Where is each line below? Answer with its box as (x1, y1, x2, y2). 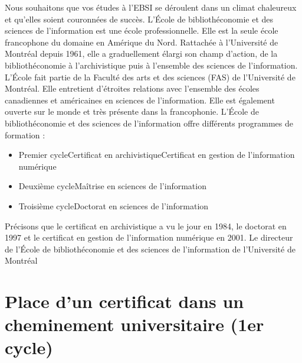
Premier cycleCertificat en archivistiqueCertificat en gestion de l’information (18, 148, 295, 161)
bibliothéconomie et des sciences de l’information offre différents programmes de (5, 116, 293, 129)
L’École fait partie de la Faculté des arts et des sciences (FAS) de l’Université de (5, 70, 296, 83)
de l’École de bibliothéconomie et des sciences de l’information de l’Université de (5, 242, 296, 255)
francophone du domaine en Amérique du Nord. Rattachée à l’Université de (5, 35, 278, 48)
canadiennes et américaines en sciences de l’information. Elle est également (5, 93, 275, 106)
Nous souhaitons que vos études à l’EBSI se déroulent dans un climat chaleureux (5, 1, 297, 13)
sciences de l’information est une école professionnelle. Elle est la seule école (5, 24, 278, 37)
